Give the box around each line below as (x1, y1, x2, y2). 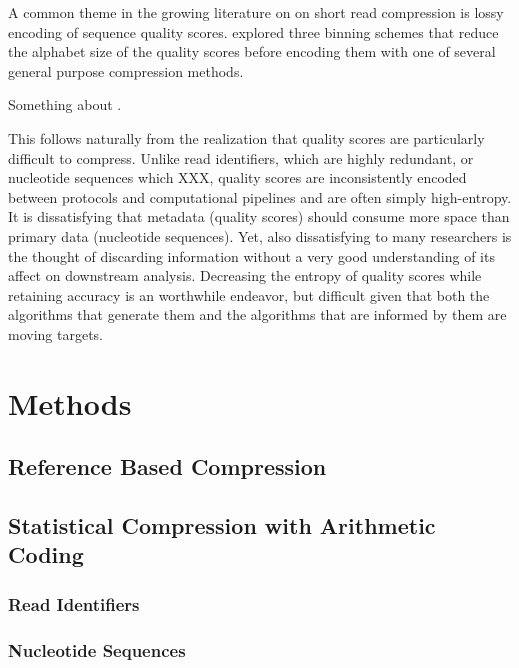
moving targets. (8, 323, 104, 344)
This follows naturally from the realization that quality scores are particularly (8, 127, 485, 148)
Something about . (8, 94, 122, 115)
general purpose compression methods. (8, 60, 244, 81)
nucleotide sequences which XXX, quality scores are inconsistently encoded (8, 167, 467, 188)
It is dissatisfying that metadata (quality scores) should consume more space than (8, 206, 510, 227)
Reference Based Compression (8, 451, 327, 482)
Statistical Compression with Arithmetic (8, 510, 436, 541)
